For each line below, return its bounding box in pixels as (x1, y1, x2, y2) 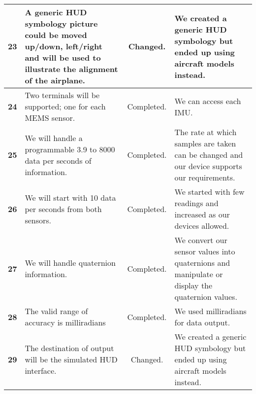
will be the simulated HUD (25, 354, 118, 365)
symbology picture (25, 18, 98, 29)
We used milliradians (174, 305, 247, 317)
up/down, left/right (25, 40, 102, 52)
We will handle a (25, 132, 83, 143)
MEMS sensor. (25, 112, 75, 123)
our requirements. (174, 172, 235, 183)
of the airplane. (25, 74, 85, 86)
